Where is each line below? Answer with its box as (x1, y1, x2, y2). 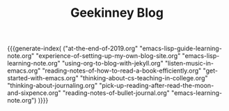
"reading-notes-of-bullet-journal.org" (62, 89, 171, 97)
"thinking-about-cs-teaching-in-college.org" (79, 74, 208, 82)
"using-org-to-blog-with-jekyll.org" (61, 59, 164, 68)
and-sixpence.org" (7, 89, 61, 97)
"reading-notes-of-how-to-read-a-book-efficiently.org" (42, 66, 202, 75)
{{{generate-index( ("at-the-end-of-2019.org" (7, 44, 139, 53)
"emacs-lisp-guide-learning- (139, 44, 223, 53)
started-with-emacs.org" (7, 74, 79, 82)
